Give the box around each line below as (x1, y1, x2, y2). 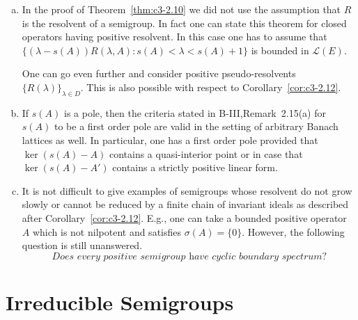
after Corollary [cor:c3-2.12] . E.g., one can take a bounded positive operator (22, 210, 347, 225)
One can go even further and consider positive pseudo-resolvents (22, 66, 296, 81)
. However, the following (242, 224, 345, 239)
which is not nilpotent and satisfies (32, 224, 181, 239)
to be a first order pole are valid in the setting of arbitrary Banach (54, 119, 338, 134)
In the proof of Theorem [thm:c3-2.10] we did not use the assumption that (22, 2, 341, 16)
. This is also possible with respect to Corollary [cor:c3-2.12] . (80, 79, 341, 94)
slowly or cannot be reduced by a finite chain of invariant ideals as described (22, 197, 349, 211)
